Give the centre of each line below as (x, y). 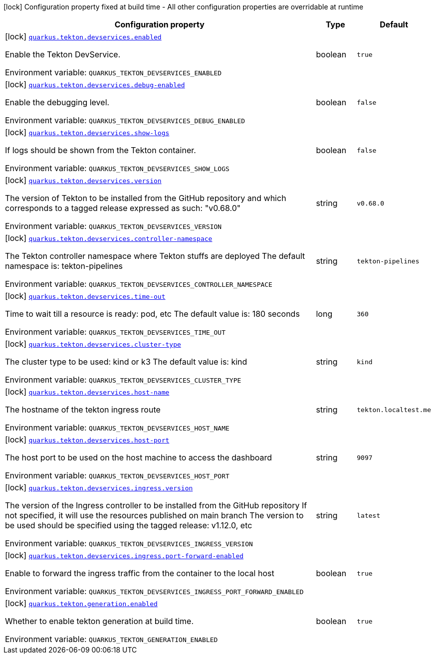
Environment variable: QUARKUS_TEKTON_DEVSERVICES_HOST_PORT (117, 475)
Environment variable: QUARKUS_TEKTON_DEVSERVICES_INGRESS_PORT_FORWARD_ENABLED (154, 591)
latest (369, 515)
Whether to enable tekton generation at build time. (100, 621)
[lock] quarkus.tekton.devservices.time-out (85, 296)
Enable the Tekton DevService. (63, 54)
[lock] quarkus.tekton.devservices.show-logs (87, 132)
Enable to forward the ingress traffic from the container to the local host (140, 573)
